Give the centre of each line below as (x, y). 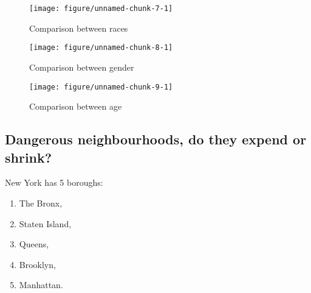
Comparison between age (76, 106)
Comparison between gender (82, 67)
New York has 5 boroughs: (54, 182)
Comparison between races (79, 28)
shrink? (29, 157)
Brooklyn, (37, 264)
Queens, (34, 244)
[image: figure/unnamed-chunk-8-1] (101, 48)
